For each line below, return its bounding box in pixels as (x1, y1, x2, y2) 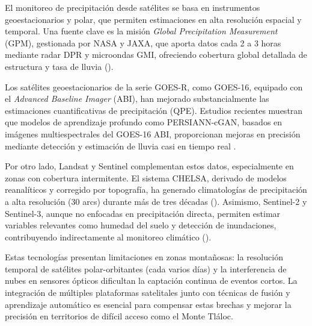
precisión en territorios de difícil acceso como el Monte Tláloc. (5, 310, 233, 322)
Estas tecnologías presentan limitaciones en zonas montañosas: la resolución (5, 251, 283, 263)
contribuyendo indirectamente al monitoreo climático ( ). (5, 230, 212, 243)
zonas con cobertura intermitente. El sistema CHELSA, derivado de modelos (5, 171, 287, 184)
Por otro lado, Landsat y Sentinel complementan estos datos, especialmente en (5, 160, 294, 172)
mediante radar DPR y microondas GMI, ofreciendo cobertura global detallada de (5, 48, 307, 61)
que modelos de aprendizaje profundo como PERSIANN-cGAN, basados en (5, 116, 283, 128)
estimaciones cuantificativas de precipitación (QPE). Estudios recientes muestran (5, 104, 303, 116)
